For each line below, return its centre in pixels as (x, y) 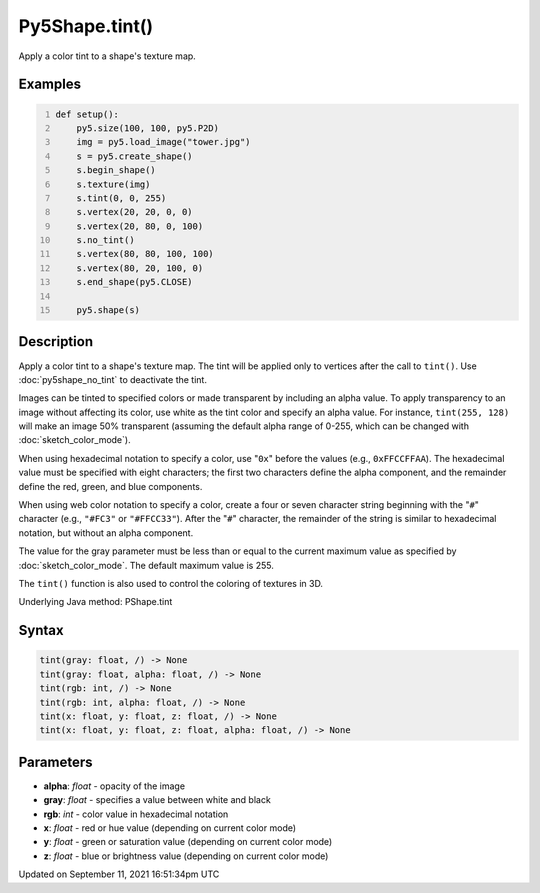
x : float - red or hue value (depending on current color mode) (170, 828)
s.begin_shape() (116, 170)
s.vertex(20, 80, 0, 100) (140, 226)
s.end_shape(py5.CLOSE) (135, 282)
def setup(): (87, 114)
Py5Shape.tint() (86, 26)
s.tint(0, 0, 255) (121, 198)
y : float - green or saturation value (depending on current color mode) (188, 842)
